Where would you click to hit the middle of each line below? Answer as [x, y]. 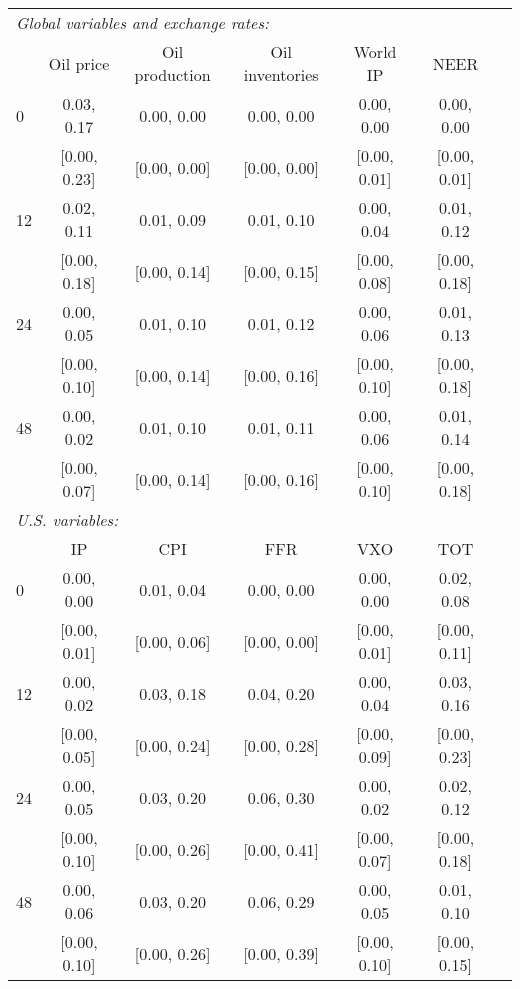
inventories [281, 74]
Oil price [79, 63]
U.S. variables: [67, 519]
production [172, 74]
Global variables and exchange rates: [142, 22]
